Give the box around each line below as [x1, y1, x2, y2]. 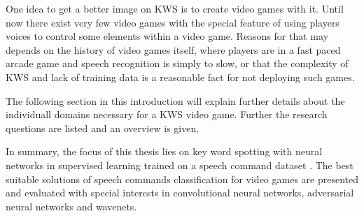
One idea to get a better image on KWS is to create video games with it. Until [6, 1, 344, 15]
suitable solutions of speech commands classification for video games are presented [6, 171, 358, 186]
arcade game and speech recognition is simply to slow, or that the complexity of [6, 56, 349, 71]
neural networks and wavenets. [6, 199, 137, 213]
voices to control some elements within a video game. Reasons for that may [6, 29, 329, 43]
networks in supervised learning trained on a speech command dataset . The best [6, 157, 353, 172]
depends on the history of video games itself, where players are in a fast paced [6, 42, 341, 57]
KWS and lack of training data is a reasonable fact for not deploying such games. [6, 69, 355, 84]
